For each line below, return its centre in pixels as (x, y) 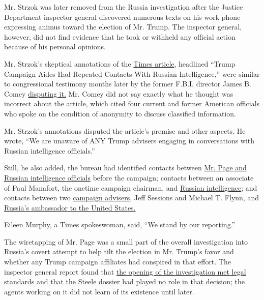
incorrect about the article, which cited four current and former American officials (132, 103)
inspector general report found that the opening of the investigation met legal (125, 271)
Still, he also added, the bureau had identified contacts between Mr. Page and (125, 168)
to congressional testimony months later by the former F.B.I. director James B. (128, 84)
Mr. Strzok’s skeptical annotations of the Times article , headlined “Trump (120, 63)
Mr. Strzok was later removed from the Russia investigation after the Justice (124, 7)
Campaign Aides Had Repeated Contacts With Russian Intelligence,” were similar (132, 73)
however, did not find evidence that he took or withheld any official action (120, 36)
